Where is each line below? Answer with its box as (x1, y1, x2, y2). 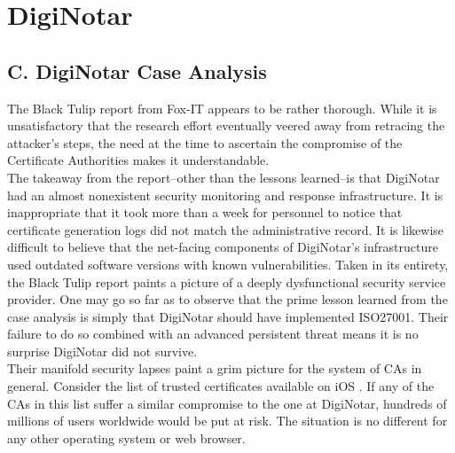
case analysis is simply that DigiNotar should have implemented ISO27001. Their (7, 307, 449, 325)
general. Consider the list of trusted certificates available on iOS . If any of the (7, 377, 435, 395)
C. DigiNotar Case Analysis (7, 57, 267, 84)
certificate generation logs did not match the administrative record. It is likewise (7, 220, 444, 238)
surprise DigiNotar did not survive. (7, 341, 198, 360)
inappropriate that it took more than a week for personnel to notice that (7, 203, 403, 222)
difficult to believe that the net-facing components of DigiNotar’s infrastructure (7, 238, 438, 256)
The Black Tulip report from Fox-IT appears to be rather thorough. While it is (7, 98, 437, 117)
